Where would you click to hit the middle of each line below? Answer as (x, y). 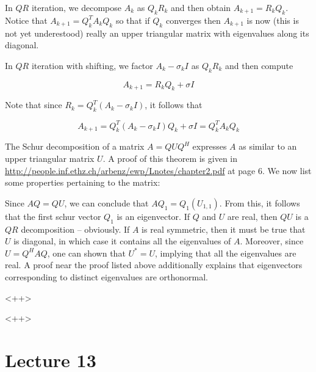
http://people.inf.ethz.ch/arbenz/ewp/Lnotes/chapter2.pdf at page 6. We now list (158, 170)
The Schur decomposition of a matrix (75, 146)
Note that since (34, 105)
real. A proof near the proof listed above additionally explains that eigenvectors (154, 265)
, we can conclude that (106, 202)
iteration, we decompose (76, 7)
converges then (193, 20)
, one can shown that (86, 253)
